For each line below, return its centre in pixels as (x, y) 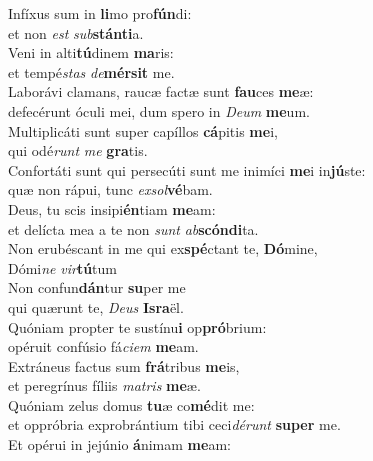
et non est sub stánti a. (76, 32)
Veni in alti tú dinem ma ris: (91, 52)
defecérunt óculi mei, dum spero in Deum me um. (159, 110)
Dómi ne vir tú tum (63, 267)
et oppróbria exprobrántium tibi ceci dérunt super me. (174, 424)
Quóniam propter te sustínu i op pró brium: (137, 326)
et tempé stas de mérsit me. (91, 71)
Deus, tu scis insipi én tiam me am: (112, 208)
